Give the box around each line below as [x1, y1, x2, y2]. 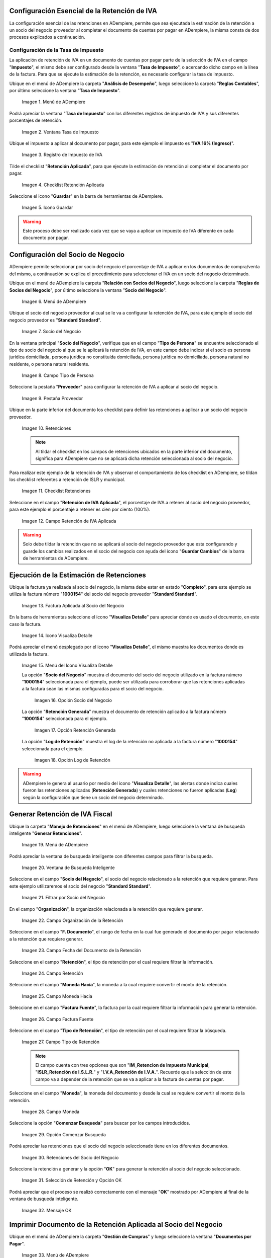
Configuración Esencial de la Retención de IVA [9, 7, 158, 15]
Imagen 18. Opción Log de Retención [34, 757, 110, 763]
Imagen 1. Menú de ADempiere [22, 99, 85, 105]
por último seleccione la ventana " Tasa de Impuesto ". [9, 88, 120, 93]
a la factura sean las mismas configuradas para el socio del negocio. [22, 686, 164, 692]
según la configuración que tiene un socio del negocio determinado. [23, 794, 164, 800]
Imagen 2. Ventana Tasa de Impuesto [22, 129, 99, 135]
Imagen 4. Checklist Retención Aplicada [22, 182, 104, 188]
